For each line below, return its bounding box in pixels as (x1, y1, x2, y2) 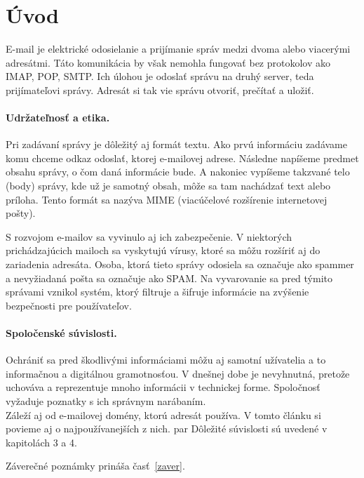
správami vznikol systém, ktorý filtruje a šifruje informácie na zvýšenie (6, 284, 309, 299)
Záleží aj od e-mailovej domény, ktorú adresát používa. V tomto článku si (6, 407, 321, 422)
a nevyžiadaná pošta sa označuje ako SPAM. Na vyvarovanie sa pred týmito (6, 270, 333, 285)
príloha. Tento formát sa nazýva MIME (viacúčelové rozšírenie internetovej (6, 192, 328, 206)
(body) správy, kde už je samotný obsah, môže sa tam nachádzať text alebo (6, 178, 331, 193)
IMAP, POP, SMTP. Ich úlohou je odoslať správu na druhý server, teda (6, 69, 314, 84)
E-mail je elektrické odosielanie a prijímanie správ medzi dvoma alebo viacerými (6, 41, 351, 56)
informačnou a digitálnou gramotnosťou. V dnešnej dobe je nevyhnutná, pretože (6, 366, 350, 380)
